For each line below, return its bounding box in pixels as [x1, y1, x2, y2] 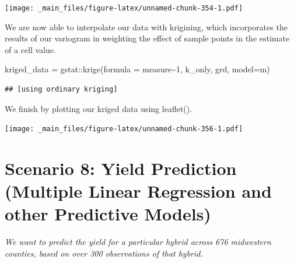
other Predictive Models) [5, 202, 211, 226]
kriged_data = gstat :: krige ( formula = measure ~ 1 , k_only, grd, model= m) [5, 63, 270, 75]
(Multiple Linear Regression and [5, 179, 272, 203]
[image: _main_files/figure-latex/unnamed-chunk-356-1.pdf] [5, 125, 243, 134]
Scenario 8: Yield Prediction [5, 156, 237, 180]
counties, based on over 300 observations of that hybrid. [5, 247, 203, 259]
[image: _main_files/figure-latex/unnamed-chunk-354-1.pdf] [5, 4, 243, 12]
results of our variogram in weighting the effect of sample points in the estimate [5, 32, 290, 44]
